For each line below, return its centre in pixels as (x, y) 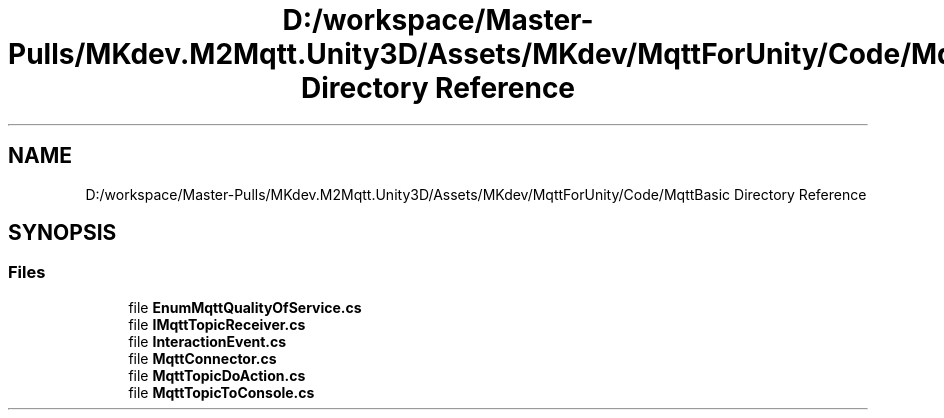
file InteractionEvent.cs (207, 341)
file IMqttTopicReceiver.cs (217, 324)
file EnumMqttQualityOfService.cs (245, 307)
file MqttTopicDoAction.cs (217, 375)
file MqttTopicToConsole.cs (221, 392)
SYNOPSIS (62, 233)
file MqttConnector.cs (202, 358)
